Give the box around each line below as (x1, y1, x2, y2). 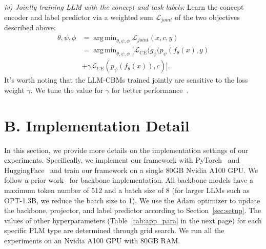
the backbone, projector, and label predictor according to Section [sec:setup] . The (4, 205, 261, 216)
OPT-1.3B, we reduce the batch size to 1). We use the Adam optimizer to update (4, 195, 260, 205)
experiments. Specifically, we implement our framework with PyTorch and (4, 155, 240, 165)
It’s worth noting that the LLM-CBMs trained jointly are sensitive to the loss (4, 74, 248, 85)
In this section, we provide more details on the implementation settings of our (4, 144, 249, 155)
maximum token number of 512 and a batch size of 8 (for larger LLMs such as (4, 185, 250, 196)
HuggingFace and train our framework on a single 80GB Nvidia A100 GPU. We (4, 164, 258, 175)
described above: (4, 22, 56, 33)
